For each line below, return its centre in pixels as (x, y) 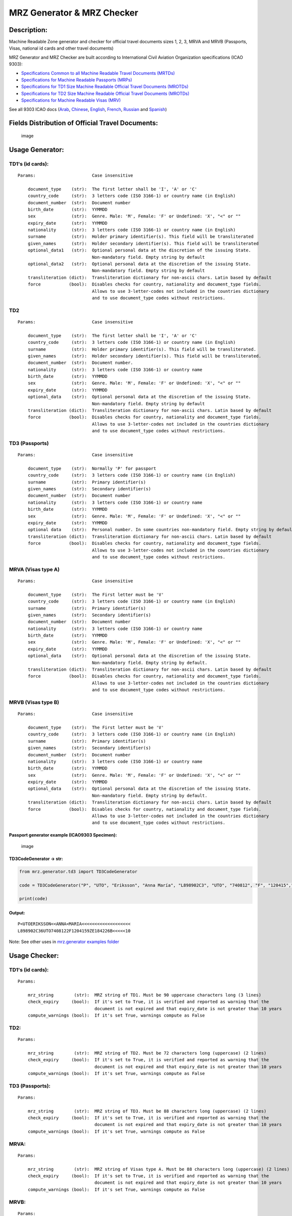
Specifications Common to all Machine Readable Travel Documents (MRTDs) (98, 73)
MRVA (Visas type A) (34, 569)
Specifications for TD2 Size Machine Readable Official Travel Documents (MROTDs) (105, 93)
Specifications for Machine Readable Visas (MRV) (71, 100)
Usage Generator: (36, 150)
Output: (17, 912)
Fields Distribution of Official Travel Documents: (83, 123)
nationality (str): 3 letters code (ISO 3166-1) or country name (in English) (132, 230)
